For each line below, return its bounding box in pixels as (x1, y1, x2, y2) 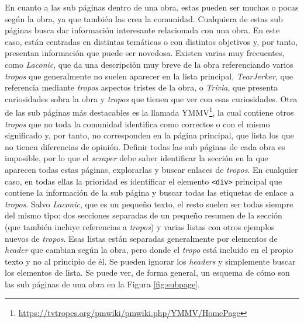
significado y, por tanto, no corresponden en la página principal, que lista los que (5, 129, 294, 141)
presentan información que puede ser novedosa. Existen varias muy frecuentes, (5, 47, 285, 59)
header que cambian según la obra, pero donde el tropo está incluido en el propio (5, 244, 293, 256)
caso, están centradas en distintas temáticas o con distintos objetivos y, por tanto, (5, 35, 298, 47)
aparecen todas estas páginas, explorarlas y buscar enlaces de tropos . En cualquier (5, 163, 298, 175)
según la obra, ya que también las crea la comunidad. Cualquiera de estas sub (5, 12, 283, 25)
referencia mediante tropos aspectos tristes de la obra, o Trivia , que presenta (5, 81, 278, 93)
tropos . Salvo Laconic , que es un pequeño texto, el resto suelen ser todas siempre (5, 197, 293, 210)
